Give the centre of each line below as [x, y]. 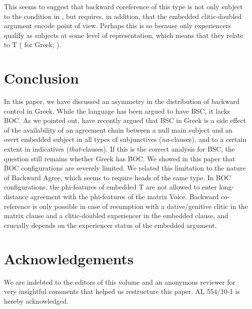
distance [16, 197]
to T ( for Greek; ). [33, 44]
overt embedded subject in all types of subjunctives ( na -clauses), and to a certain [125, 139]
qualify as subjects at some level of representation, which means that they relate [124, 35]
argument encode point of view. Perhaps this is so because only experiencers [118, 26]
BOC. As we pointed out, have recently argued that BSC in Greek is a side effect [125, 120]
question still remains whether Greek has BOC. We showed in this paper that [120, 158]
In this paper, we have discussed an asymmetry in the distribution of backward [122, 101]
